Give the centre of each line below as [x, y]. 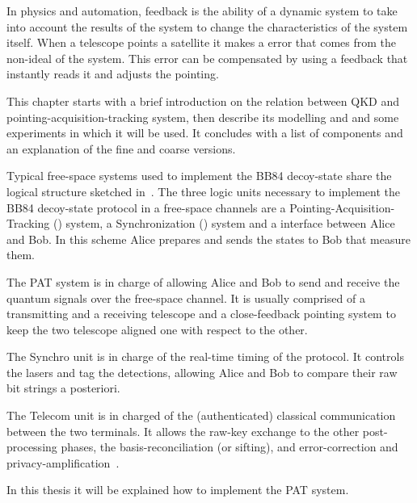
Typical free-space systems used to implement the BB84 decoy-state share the [199, 176]
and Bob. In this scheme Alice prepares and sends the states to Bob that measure [208, 239]
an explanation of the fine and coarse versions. [121, 148]
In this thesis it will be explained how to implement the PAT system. [178, 490]
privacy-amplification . [63, 462]
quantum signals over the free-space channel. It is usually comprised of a [186, 298]
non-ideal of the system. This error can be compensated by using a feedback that [207, 58]
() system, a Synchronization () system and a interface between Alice [224, 223]
